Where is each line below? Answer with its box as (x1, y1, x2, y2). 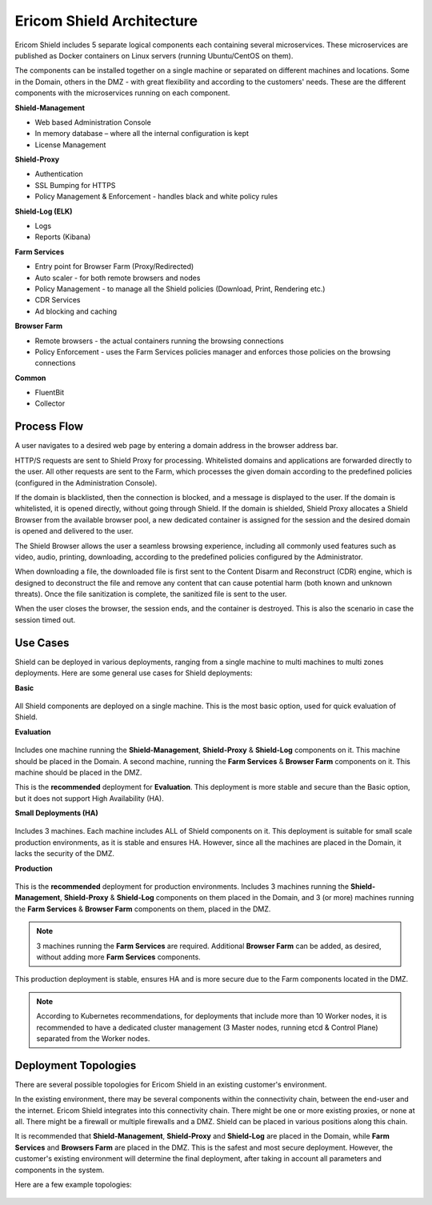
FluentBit (34, 388, 65, 398)
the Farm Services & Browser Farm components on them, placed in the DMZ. (14, 904, 271, 914)
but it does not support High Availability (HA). (14, 793, 164, 803)
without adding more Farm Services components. (36, 952, 202, 962)
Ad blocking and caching (34, 306, 118, 316)
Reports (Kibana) (34, 232, 91, 242)
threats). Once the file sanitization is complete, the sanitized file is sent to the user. (14, 589, 287, 599)
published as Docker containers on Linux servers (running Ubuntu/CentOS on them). (14, 50, 294, 60)
